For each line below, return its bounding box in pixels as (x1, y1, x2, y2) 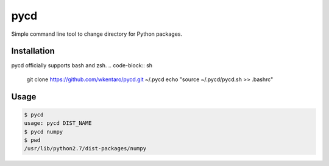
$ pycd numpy (24, 128, 63, 135)
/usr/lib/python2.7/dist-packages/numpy (24, 145, 146, 152)
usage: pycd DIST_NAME (24, 120, 92, 127)
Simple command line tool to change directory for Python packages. (11, 30, 183, 38)
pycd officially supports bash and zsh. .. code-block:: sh (11, 62, 152, 69)
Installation (11, 46, 55, 56)
